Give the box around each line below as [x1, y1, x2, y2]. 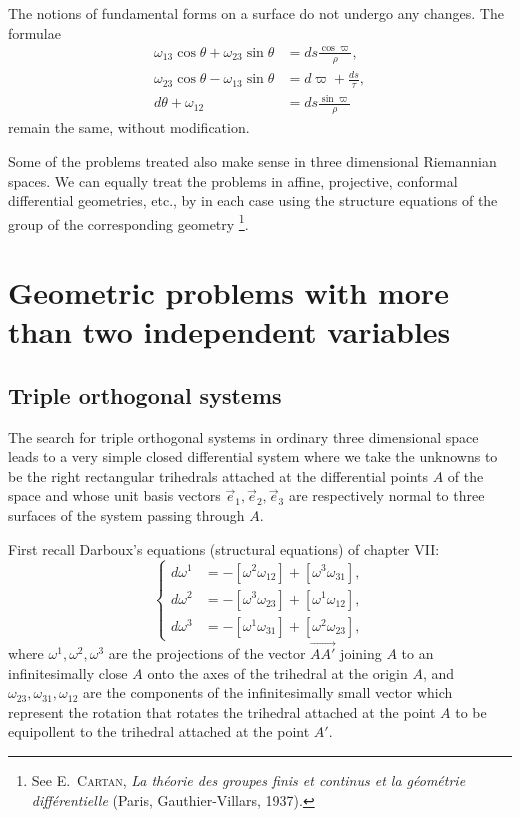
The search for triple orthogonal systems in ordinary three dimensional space [8, 426, 479, 447]
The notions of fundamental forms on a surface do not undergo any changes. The [8, 3, 504, 23]
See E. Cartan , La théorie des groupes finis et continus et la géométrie [31, 770, 466, 791]
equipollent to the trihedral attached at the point [8, 721, 310, 742]
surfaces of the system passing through [8, 505, 245, 526]
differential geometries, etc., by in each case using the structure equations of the [8, 190, 498, 211]
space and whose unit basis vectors [8, 485, 221, 506]
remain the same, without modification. [8, 117, 250, 138]
